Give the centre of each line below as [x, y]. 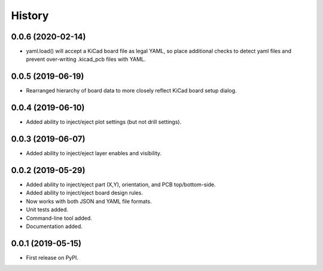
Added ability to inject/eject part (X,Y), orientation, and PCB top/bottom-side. [121, 184]
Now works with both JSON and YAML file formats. [89, 201]
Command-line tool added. [59, 218]
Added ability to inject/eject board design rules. [84, 193]
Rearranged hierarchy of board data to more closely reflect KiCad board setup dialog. [131, 91]
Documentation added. [54, 226]
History [30, 16]
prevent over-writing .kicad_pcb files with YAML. [86, 59]
